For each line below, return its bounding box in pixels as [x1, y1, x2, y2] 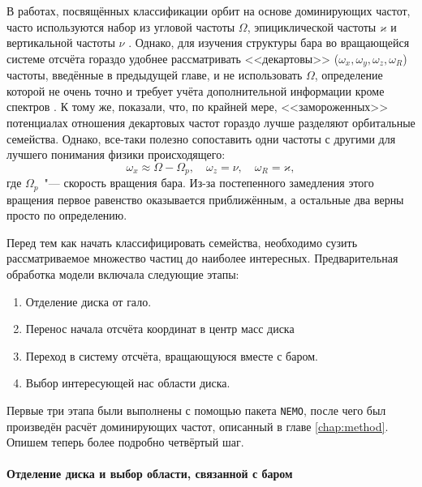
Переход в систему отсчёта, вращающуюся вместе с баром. [25, 347, 318, 364]
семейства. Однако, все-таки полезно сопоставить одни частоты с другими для [6, 130, 396, 147]
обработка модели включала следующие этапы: [6, 266, 239, 283]
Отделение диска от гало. [25, 293, 152, 310]
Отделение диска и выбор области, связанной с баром [6, 465, 293, 482]
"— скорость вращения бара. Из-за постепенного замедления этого [44, 174, 374, 191]
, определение [314, 66, 383, 83]
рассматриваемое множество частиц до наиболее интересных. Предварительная [6, 250, 398, 267]
